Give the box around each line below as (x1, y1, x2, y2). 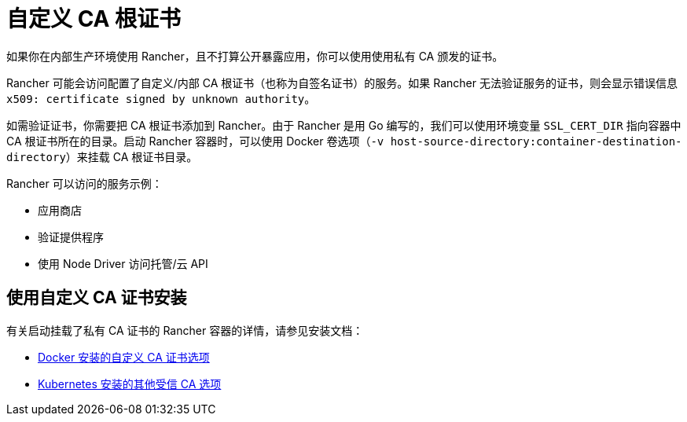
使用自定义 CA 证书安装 (6, 288, 187, 308)
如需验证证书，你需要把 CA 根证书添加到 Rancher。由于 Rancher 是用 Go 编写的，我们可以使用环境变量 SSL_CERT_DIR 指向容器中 (6, 118, 681, 132)
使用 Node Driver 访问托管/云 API (38, 256, 208, 270)
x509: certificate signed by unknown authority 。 (6, 91, 316, 105)
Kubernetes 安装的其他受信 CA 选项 (38, 376, 222, 391)
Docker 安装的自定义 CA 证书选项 (38, 350, 210, 364)
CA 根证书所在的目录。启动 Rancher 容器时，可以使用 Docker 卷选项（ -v (6, 134, 384, 148)
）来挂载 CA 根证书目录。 (65, 149, 198, 163)
